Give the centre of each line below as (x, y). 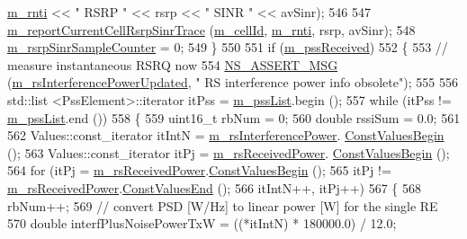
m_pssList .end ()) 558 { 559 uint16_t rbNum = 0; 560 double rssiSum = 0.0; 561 (234, 117)
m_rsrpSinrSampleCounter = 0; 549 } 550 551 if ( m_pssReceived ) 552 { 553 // (228, 47)
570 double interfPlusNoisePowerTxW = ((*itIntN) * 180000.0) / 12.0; (202, 223)
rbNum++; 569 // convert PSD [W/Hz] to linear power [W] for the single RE (223, 205)
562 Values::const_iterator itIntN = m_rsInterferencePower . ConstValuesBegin (226, 135)
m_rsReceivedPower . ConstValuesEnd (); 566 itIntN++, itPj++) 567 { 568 (215, 187)
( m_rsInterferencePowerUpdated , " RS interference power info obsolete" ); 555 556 (233, 82)
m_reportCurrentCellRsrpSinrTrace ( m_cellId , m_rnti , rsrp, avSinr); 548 (211, 29)
